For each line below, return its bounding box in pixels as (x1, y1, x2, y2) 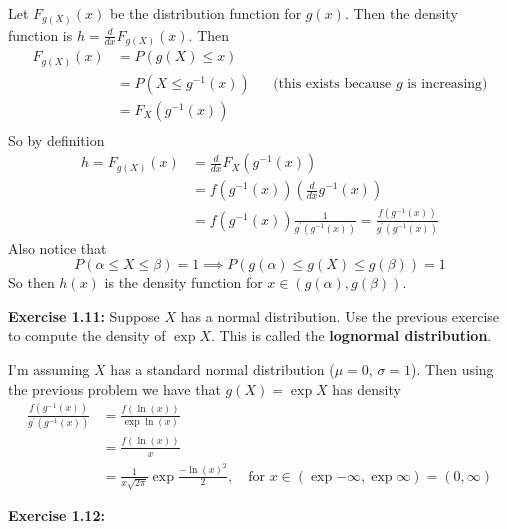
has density (332, 378, 401, 399)
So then (8, 272, 55, 293)
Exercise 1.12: (8, 505, 105, 526)
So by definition (8, 129, 105, 150)
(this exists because (273, 76, 392, 91)
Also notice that (8, 237, 107, 258)
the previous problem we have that (8, 378, 221, 399)
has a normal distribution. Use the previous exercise (180, 305, 500, 326)
